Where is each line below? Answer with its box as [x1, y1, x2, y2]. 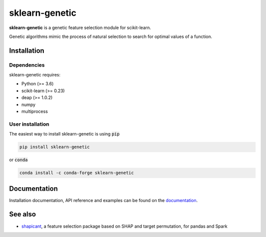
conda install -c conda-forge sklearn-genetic [19, 170, 134, 176]
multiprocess [21, 108, 48, 114]
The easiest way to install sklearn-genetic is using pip [9, 131, 120, 137]
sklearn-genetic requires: [9, 72, 61, 78]
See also [9, 210, 36, 219]
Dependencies [9, 62, 45, 68]
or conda [9, 157, 28, 163]
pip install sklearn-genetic [19, 144, 90, 150]
